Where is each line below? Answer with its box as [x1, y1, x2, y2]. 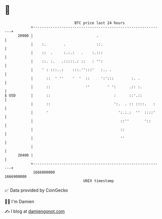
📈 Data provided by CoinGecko [4, 187, 68, 193]
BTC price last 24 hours [74, 20, 125, 25]
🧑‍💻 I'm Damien [4, 199, 35, 204]
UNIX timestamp [83, 178, 114, 183]
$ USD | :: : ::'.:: [4, 93, 142, 98]
